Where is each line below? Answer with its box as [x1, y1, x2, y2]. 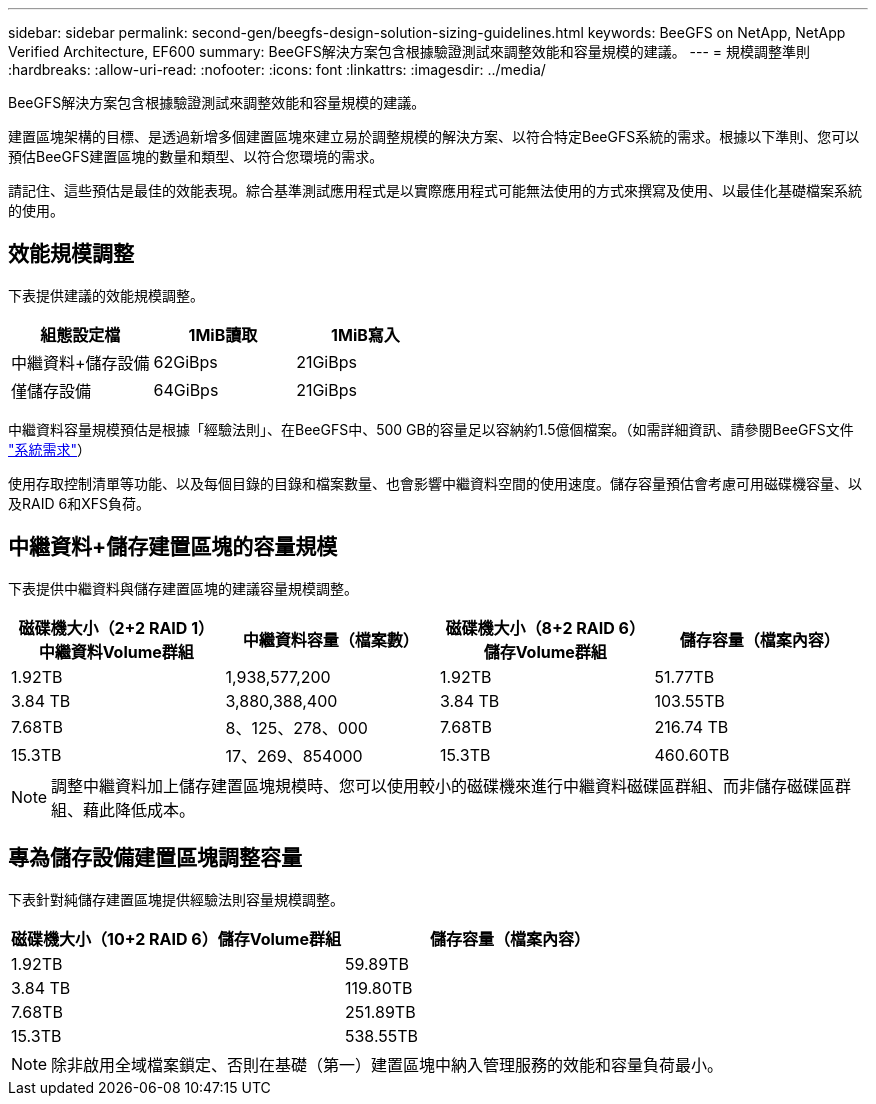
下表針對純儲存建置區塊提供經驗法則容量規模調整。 [8, 890, 344, 908]
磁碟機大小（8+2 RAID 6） [445, 617, 645, 638]
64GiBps [153, 379, 219, 400]
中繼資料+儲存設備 [11, 352, 150, 373]
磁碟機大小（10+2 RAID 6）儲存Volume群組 [11, 928, 341, 949]
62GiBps [153, 351, 218, 372]
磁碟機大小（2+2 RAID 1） [18, 617, 215, 638]
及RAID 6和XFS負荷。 [8, 494, 150, 512]
